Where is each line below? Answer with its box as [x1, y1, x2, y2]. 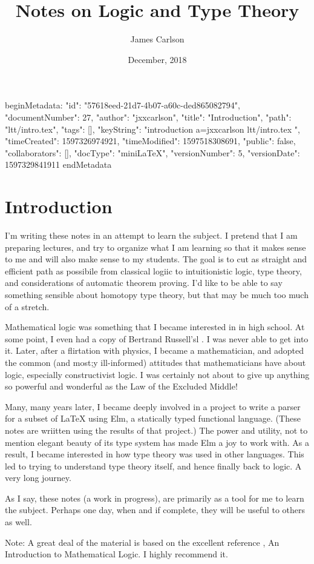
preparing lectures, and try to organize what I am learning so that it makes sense [5, 241, 306, 253]
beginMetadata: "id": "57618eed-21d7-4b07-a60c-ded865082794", [5, 99, 240, 111]
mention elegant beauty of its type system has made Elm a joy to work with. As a [5, 436, 310, 448]
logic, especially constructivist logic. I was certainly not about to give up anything [5, 368, 310, 380]
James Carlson [130, 33, 185, 45]
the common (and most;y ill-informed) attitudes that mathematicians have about [5, 356, 306, 368]
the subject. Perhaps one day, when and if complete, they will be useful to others [5, 503, 306, 516]
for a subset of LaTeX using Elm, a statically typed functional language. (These [5, 412, 301, 425]
